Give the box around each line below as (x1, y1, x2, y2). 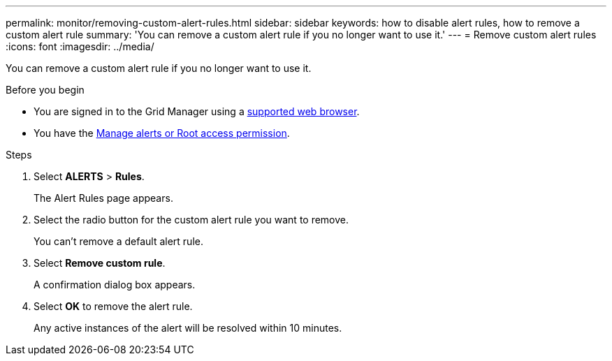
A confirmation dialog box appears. (34, 279, 196, 290)
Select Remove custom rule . (34, 257, 166, 269)
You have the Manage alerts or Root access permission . (34, 127, 290, 139)
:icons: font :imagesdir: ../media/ (6, 40, 154, 52)
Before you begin (6, 84, 85, 96)
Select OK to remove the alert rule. (34, 300, 193, 312)
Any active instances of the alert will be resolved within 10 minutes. (34, 322, 342, 334)
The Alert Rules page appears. (34, 192, 173, 204)
